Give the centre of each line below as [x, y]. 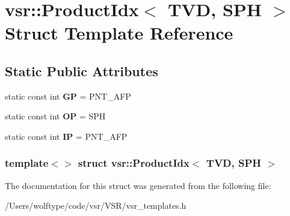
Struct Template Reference [119, 33]
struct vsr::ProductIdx [134, 163]
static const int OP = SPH [55, 116]
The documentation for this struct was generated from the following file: [138, 185]
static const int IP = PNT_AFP [66, 136]
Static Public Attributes [82, 70]
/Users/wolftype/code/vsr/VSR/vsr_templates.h [96, 205]
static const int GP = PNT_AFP [68, 96]
